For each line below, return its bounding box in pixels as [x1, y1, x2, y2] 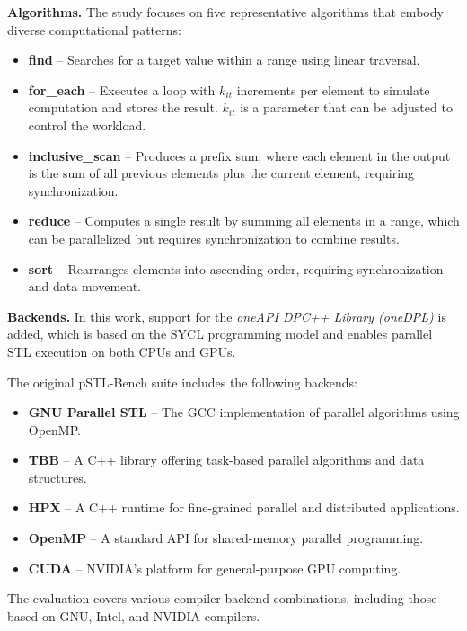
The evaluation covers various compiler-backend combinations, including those [7, 589, 437, 608]
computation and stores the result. [28, 98, 218, 117]
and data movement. [28, 277, 142, 296]
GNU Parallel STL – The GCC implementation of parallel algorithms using [28, 403, 460, 422]
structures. [28, 467, 87, 486]
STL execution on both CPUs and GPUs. [7, 342, 236, 360]
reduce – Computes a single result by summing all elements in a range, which [28, 211, 460, 230]
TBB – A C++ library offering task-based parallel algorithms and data [28, 450, 425, 469]
